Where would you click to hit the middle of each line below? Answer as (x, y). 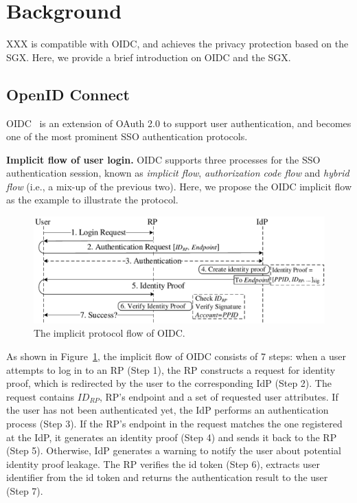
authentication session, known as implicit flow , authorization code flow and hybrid (178, 173)
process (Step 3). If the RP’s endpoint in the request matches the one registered (174, 423)
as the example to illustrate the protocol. (92, 200)
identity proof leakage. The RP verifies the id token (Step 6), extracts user (163, 463)
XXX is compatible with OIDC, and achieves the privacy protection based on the (177, 44)
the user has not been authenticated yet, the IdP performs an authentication (168, 410)
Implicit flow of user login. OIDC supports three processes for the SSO (163, 159)
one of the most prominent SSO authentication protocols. (127, 136)
